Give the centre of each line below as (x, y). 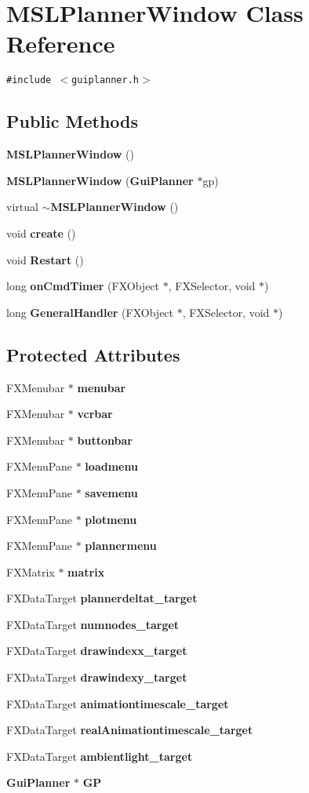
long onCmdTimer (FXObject (83, 286)
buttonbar (105, 440)
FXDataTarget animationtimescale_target (118, 703)
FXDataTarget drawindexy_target (97, 677)
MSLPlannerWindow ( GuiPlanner (100, 180)
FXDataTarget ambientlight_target (100, 756)
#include (29, 80)
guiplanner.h (105, 80)
